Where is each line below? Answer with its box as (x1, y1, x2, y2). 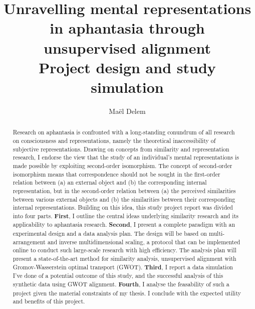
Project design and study (39, 57, 216, 77)
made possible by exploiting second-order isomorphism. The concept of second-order (13, 161, 232, 170)
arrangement (13, 237, 46, 246)
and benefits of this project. (13, 297, 85, 305)
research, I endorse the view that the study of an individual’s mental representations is (13, 153, 239, 162)
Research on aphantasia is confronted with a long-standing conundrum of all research (13, 128, 235, 136)
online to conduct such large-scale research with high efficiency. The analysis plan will (13, 246, 236, 254)
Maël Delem (109, 105, 146, 116)
